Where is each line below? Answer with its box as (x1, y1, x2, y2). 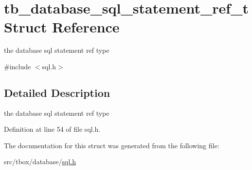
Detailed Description (4, 85, 110, 100)
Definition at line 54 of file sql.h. (4, 124, 101, 134)
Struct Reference (4, 17, 120, 37)
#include (4, 61, 31, 71)
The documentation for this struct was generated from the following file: (4, 140, 219, 150)
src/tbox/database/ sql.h (4, 156, 76, 167)
